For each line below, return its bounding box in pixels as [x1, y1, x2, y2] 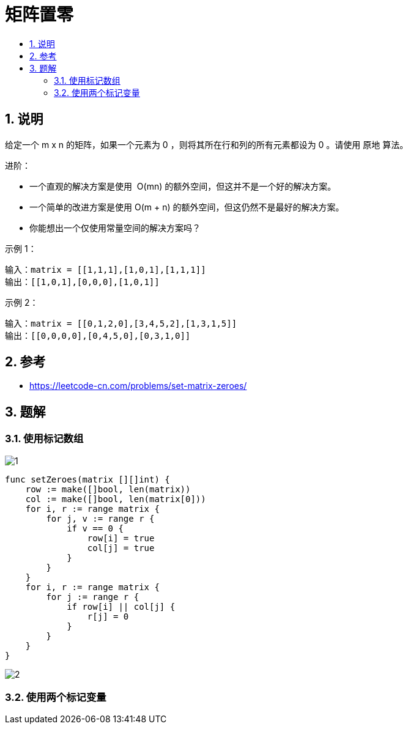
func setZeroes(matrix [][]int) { [5, 474, 170, 484]
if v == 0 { [67, 523, 124, 533]
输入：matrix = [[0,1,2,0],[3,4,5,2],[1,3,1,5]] [5, 318, 237, 328]
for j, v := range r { [46, 513, 155, 524]
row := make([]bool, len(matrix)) [25, 484, 191, 494]
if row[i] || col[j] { [67, 601, 176, 612]
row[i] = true [87, 533, 155, 543]
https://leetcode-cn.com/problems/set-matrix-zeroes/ [29, 380, 247, 391]
